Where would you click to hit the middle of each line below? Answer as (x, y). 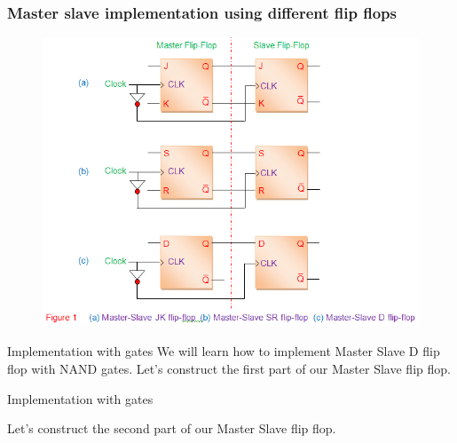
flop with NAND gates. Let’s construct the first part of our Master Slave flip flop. (229, 368)
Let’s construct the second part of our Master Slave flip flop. (172, 428)
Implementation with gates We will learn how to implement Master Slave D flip (224, 351)
